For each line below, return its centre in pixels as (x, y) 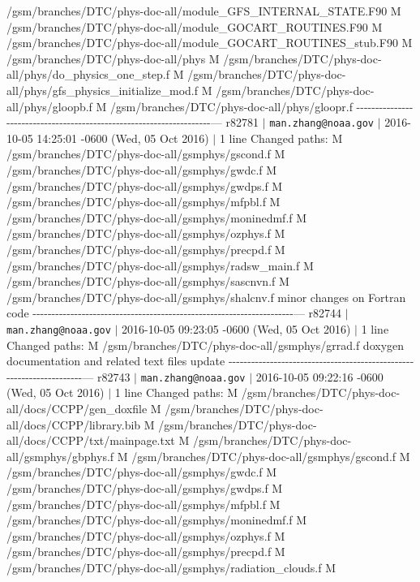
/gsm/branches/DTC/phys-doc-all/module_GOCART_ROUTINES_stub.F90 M (210, 43)
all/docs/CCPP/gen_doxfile (77, 409)
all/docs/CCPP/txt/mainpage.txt (91, 440)
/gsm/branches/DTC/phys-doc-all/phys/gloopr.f (231, 106)
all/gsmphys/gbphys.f (60, 456)
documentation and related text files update (116, 361)
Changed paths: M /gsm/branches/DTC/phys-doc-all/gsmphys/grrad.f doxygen (206, 345)
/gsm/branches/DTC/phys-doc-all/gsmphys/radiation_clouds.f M (171, 567)
